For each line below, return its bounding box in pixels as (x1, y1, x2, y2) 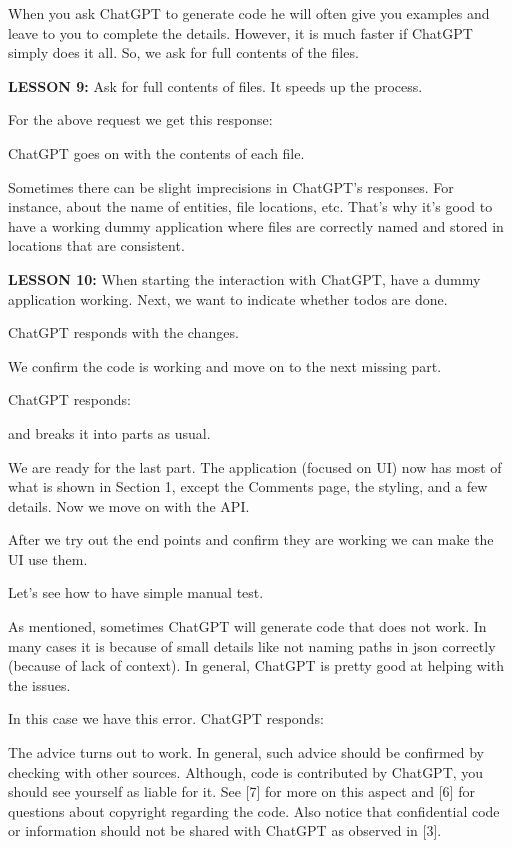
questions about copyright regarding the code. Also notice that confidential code (8, 800, 500, 821)
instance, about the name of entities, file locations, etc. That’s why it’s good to (8, 196, 493, 217)
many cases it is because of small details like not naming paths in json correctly (8, 635, 496, 656)
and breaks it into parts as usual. (8, 422, 211, 443)
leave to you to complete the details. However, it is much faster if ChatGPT (8, 22, 473, 43)
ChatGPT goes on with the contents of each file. (8, 142, 305, 163)
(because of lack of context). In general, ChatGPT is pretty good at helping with (8, 655, 504, 676)
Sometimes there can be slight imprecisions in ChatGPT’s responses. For (8, 176, 454, 197)
